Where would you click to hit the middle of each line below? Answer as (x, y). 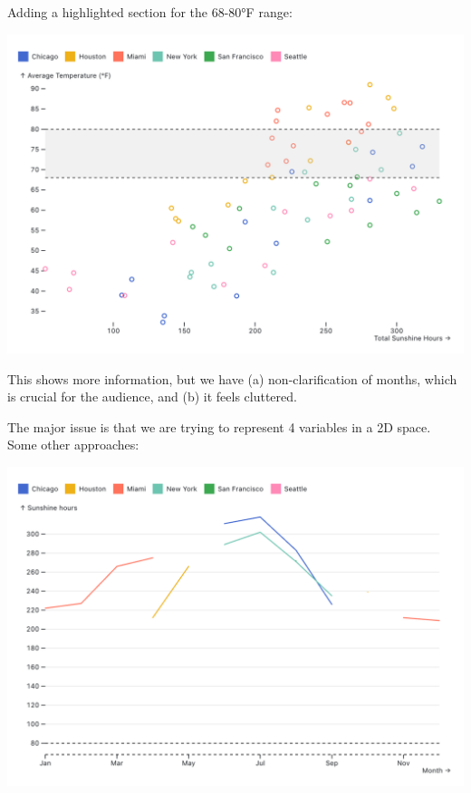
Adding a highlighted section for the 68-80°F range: (150, 12)
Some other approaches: (73, 445)
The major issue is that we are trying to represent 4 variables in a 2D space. (219, 426)
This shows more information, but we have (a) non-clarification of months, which (232, 378)
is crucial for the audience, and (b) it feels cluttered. (152, 396)
